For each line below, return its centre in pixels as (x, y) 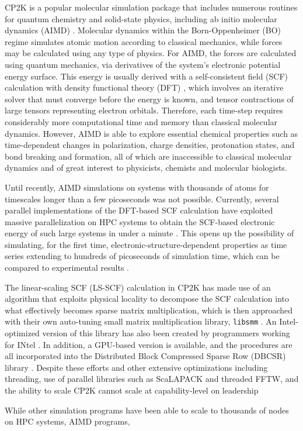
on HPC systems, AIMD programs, (67, 421)
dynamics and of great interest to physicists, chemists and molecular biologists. (146, 168)
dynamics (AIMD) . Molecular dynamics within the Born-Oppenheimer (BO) (143, 30)
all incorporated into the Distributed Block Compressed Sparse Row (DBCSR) (145, 356)
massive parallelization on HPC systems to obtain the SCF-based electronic (140, 221)
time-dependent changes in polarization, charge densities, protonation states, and (150, 145)
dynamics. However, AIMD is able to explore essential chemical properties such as (151, 133)
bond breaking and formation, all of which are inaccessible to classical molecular (148, 156)
